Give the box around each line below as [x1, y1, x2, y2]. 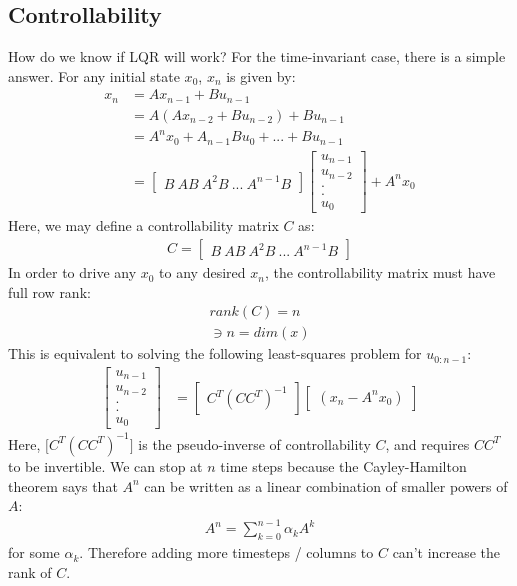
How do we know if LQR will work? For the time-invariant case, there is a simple [8, 46, 506, 67]
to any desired [159, 262, 246, 283]
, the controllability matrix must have [264, 262, 496, 283]
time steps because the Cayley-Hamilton [220, 455, 467, 476]
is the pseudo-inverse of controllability [138, 433, 371, 454]
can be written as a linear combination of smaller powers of [144, 475, 508, 496]
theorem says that [8, 475, 118, 496]
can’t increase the [392, 542, 501, 563]
